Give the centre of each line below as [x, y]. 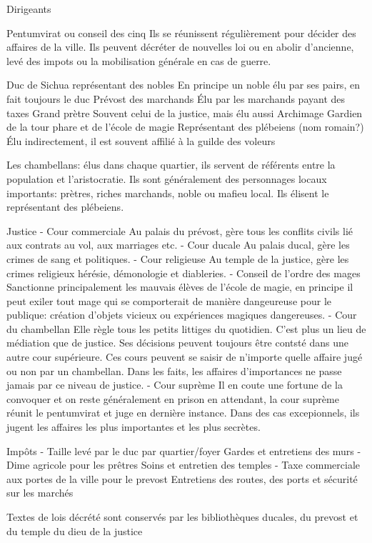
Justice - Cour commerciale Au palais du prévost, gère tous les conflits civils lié [180, 230]
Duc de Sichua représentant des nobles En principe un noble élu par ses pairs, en [183, 85]
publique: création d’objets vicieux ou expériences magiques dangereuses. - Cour [182, 315]
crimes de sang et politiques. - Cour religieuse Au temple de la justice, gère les [178, 258]
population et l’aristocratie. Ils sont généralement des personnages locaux [167, 178]
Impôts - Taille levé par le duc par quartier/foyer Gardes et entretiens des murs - [184, 450]
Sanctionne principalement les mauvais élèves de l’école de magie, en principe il [180, 287]
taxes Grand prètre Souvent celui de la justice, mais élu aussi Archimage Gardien [185, 113]
